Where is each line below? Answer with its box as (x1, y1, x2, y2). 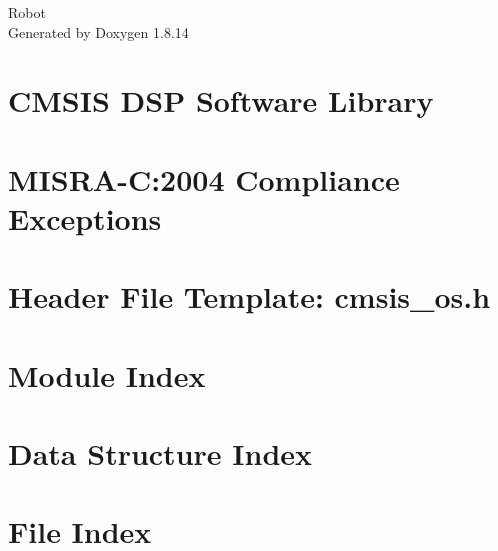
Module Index (8, 354, 206, 395)
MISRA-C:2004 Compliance (8, 158, 400, 199)
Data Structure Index (8, 433, 313, 474)
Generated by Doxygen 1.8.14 (8, 21, 189, 42)
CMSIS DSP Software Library (8, 80, 434, 121)
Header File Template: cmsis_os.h (8, 276, 491, 317)
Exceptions (8, 197, 162, 238)
